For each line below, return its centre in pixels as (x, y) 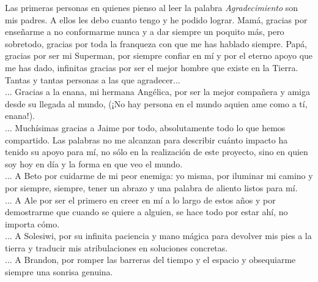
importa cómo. (32, 223)
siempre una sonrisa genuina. (59, 272)
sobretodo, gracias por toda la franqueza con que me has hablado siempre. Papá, (156, 43)
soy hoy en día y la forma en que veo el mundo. (94, 163)
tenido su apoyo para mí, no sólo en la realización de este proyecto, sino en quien (157, 152)
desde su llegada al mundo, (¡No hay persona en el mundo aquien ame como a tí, (156, 103)
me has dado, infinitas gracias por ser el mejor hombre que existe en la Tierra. (152, 67)
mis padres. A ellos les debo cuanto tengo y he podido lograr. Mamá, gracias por (156, 19)
